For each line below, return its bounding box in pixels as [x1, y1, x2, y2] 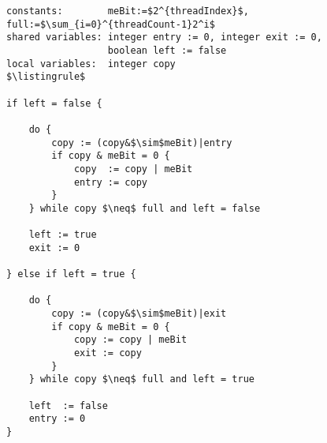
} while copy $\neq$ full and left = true [28, 374, 255, 385]
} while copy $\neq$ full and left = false [28, 202, 261, 214]
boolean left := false [107, 44, 227, 56]
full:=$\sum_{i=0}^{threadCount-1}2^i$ [6, 18, 215, 30]
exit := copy [73, 347, 142, 359]
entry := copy [73, 176, 147, 188]
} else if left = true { [6, 268, 136, 280]
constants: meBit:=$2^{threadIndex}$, [6, 6, 249, 17]
